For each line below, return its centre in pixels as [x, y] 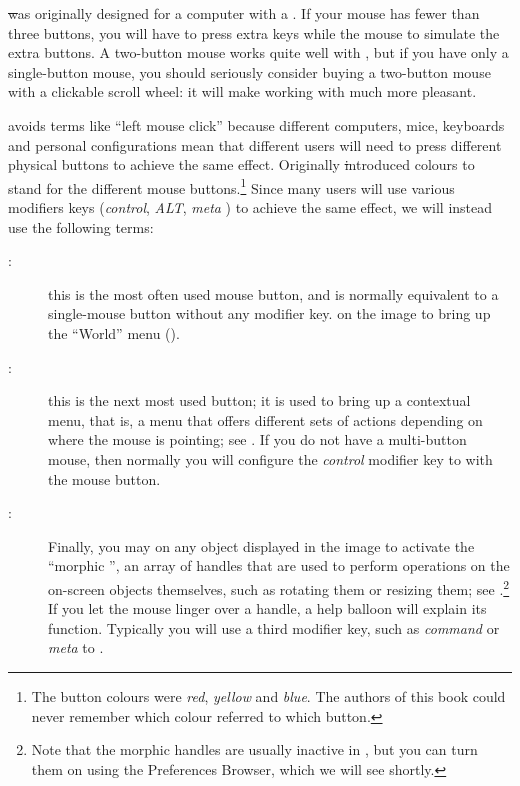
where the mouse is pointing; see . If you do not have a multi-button [257, 439]
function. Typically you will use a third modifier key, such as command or [274, 627]
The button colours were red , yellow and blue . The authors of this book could [268, 695]
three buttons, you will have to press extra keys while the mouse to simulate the [254, 32]
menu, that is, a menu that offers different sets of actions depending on [265, 419]
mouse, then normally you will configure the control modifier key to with [270, 458]
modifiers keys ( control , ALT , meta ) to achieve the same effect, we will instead [250, 207]
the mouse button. [104, 478]
